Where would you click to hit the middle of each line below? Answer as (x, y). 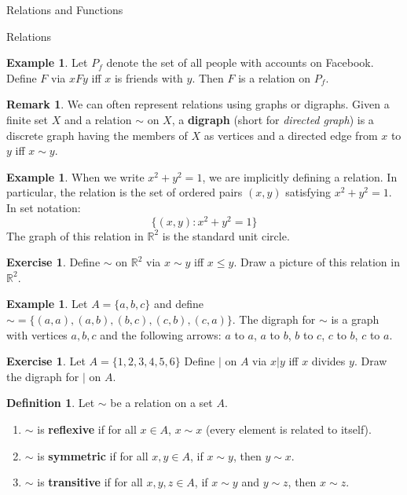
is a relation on (275, 77)
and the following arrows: (161, 334)
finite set (27, 119)
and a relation (98, 119)
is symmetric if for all (93, 455)
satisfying (308, 192)
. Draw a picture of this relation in (317, 262)
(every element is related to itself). (288, 429)
